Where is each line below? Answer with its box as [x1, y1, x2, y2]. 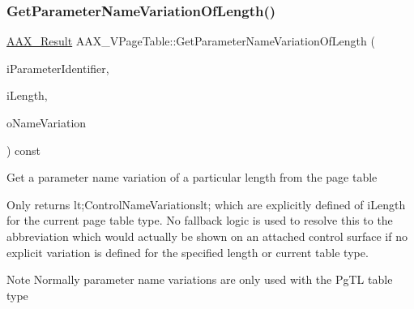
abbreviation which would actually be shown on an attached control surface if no [6, 227, 408, 244]
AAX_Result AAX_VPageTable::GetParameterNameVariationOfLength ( [6, 32, 375, 49]
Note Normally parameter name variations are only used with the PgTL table [6, 271, 393, 288]
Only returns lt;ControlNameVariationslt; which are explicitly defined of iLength [6, 195, 406, 212]
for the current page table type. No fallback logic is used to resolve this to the [6, 212, 393, 229]
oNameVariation [6, 114, 87, 131]
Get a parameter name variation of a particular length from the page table [6, 169, 378, 186]
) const [6, 141, 41, 158]
